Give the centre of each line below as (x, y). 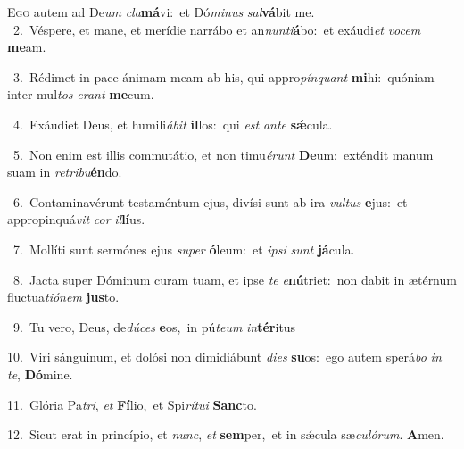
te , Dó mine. (40, 374)
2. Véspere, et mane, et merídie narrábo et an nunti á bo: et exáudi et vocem (217, 29)
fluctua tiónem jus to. (63, 297)
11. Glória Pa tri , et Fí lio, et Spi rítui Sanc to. (132, 404)
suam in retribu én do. (65, 172)
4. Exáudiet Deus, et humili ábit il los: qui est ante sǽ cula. (173, 124)
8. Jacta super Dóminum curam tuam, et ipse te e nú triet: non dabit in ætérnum (235, 279)
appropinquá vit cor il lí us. (76, 219)
